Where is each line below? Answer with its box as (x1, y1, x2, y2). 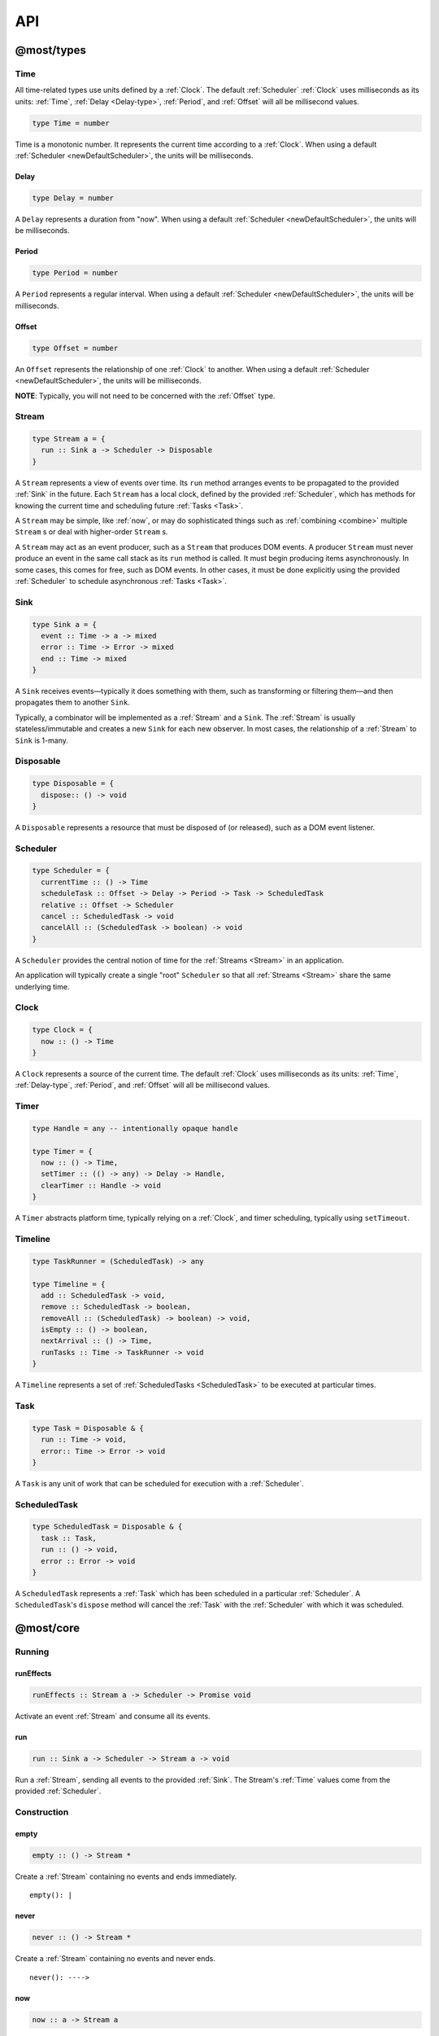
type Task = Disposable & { (32, 1424, 144, 1433)
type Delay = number (32, 194, 114, 203)
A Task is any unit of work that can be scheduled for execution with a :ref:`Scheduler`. (15, 1478, 304, 1488)
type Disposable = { (32, 779, 114, 788)
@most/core (15, 1621, 80, 1635)
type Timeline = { (32, 1279, 106, 1288)
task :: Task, (41, 1534, 98, 1542)
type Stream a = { (32, 434, 106, 444)
